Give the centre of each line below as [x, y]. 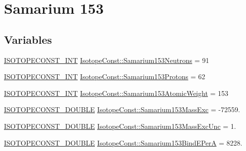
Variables [28, 39]
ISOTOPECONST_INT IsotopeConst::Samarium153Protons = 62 [105, 76]
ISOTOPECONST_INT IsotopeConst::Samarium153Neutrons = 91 [107, 60]
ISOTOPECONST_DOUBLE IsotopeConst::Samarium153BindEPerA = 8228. [123, 142]
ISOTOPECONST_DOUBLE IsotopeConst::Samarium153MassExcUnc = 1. [120, 126]
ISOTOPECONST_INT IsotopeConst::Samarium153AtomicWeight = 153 [116, 93]
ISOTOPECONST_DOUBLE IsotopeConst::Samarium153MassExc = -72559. [122, 109]
